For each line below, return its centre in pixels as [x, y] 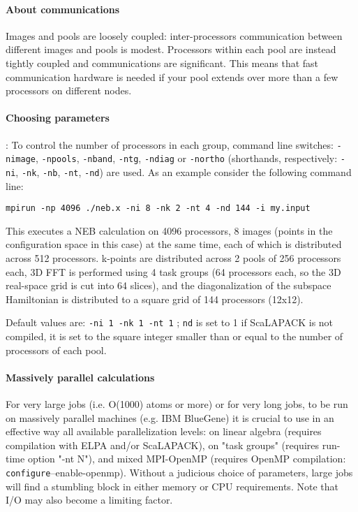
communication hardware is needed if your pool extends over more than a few [172, 76]
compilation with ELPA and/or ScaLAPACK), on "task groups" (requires [162, 445]
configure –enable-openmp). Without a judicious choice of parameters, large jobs [179, 472]
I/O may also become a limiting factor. [89, 500]
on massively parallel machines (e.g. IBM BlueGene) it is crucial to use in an [170, 417]
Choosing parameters [58, 118]
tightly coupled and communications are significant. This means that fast [162, 63]
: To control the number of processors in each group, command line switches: [170, 144]
